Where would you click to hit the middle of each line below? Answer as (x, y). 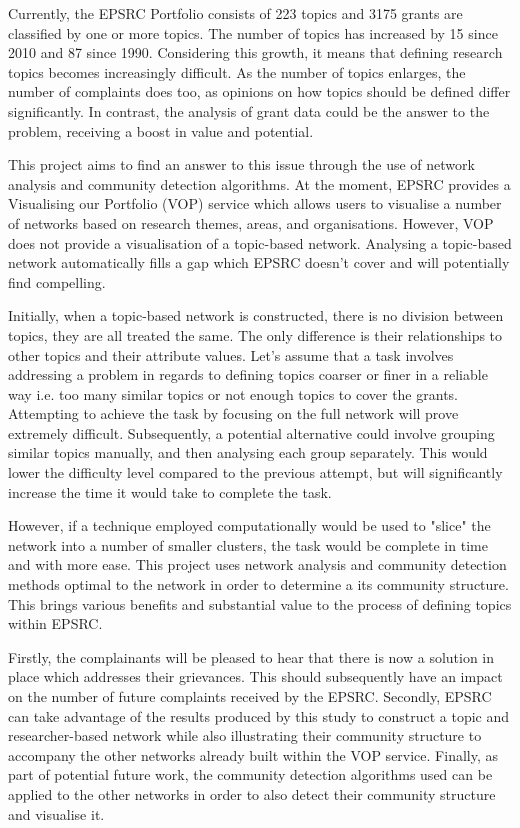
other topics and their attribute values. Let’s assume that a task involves (231, 354)
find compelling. (57, 281)
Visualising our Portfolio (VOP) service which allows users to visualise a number (255, 203)
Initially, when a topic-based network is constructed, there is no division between (256, 315)
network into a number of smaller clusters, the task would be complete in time (248, 544)
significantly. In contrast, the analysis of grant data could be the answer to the (249, 110)
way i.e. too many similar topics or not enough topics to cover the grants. (233, 393)
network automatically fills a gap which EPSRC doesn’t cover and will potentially (259, 262)
